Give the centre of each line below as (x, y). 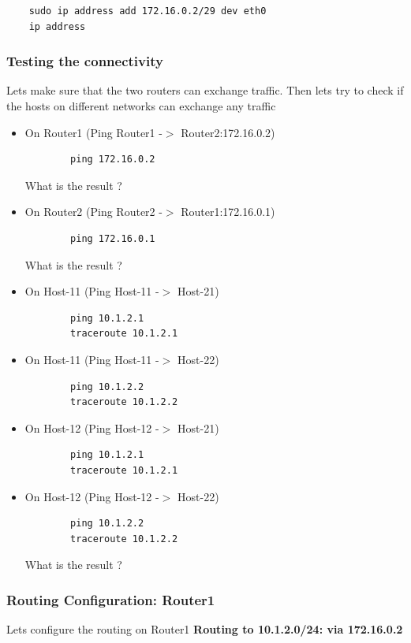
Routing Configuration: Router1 (111, 599)
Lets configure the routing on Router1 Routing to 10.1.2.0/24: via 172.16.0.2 (205, 629)
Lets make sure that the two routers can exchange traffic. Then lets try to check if (205, 90)
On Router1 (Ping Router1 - (93, 132)
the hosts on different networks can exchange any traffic (141, 106)
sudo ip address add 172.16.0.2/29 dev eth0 (148, 11)
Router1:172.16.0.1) (228, 212)
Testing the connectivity (85, 61)
